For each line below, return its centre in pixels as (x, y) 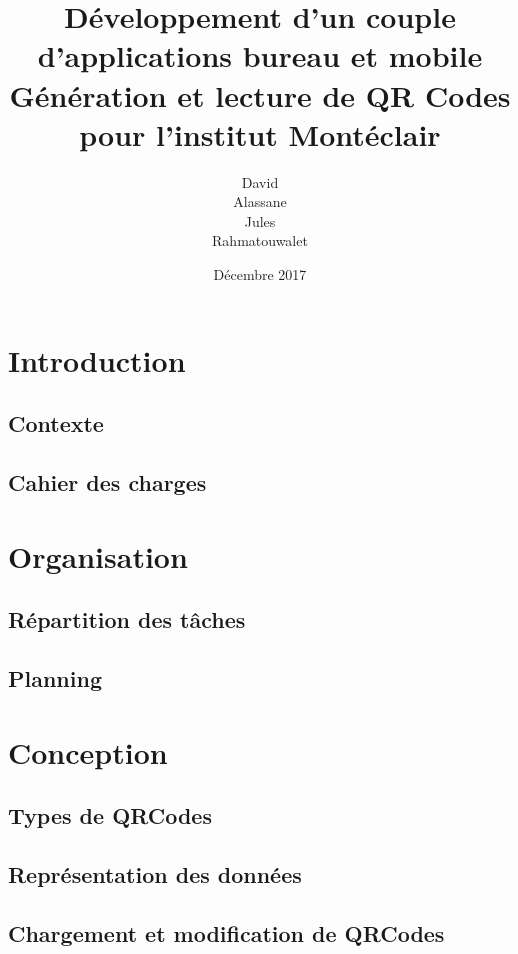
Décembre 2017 (260, 274)
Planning (55, 677)
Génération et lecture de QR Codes (260, 94)
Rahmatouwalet (260, 240)
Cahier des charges (107, 482)
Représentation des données (155, 873)
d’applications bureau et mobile (260, 55)
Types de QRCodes (110, 815)
